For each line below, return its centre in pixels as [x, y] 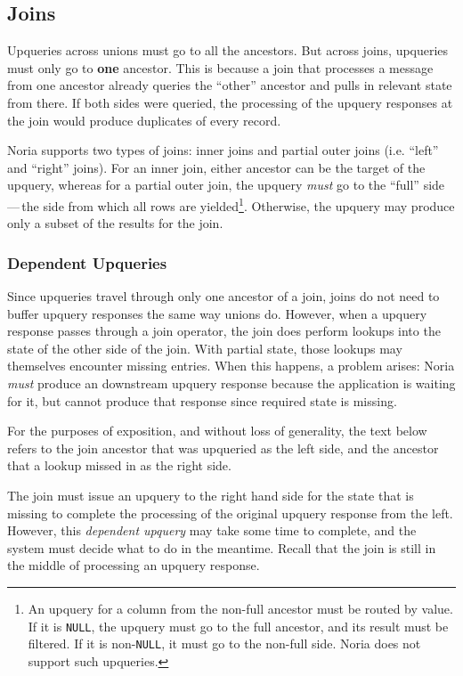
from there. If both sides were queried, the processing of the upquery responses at [230, 102]
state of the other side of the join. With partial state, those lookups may [205, 348]
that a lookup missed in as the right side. [119, 465]
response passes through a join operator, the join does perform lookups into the [224, 331]
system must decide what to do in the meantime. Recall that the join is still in [222, 547]
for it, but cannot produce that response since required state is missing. [202, 400]
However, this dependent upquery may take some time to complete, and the [212, 530]
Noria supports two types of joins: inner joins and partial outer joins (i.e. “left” [223, 150]
